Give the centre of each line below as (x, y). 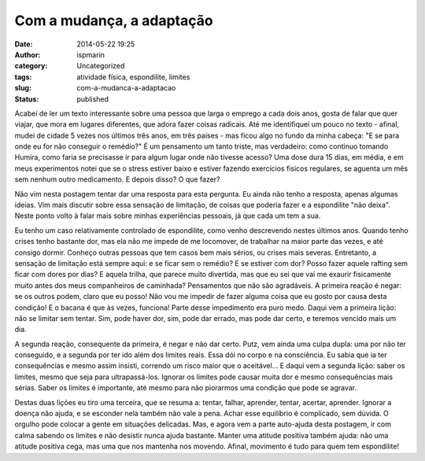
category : (31, 66)
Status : (27, 99)
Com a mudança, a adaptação (114, 20)
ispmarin (91, 54)
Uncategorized (101, 66)
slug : (23, 88)
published (93, 99)
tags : (23, 77)
